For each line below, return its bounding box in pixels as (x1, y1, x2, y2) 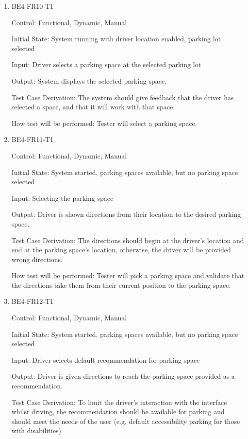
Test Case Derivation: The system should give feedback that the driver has (11, 92, 234, 102)
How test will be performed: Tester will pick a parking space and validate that (11, 270, 245, 281)
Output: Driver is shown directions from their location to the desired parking (11, 209, 241, 219)
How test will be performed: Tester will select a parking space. (11, 118, 197, 128)
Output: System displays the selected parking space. (11, 75, 167, 86)
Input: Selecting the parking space (11, 193, 114, 203)
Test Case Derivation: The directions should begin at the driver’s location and (11, 235, 244, 245)
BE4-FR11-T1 (11, 134, 54, 144)
